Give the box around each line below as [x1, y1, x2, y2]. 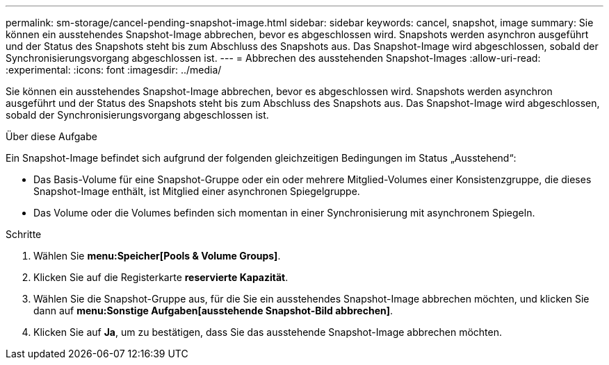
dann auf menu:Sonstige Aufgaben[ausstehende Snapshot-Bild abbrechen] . [33, 305, 393, 316]
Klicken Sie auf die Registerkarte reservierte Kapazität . [33, 271, 289, 283]
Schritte [6, 228, 42, 240]
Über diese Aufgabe [6, 130, 97, 142]
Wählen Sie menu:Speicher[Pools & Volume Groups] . [33, 250, 281, 262]
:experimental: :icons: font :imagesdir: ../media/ [6, 64, 222, 76]
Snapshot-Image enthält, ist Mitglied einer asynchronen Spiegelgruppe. [33, 185, 360, 197]
